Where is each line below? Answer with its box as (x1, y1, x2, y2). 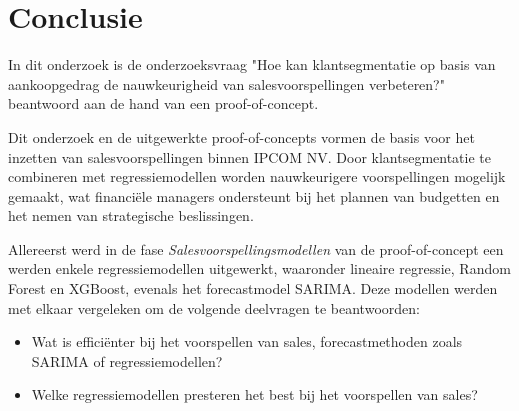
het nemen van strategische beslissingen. (8, 205, 254, 226)
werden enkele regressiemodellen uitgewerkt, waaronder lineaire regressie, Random (8, 258, 511, 279)
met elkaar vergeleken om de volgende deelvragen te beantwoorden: (8, 297, 420, 318)
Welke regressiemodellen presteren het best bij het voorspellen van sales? (31, 384, 478, 405)
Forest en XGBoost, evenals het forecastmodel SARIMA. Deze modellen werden (8, 278, 498, 299)
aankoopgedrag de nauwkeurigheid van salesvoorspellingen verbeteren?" (8, 73, 445, 94)
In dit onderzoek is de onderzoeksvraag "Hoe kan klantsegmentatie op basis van (8, 54, 496, 75)
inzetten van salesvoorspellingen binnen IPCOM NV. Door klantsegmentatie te (8, 146, 491, 167)
